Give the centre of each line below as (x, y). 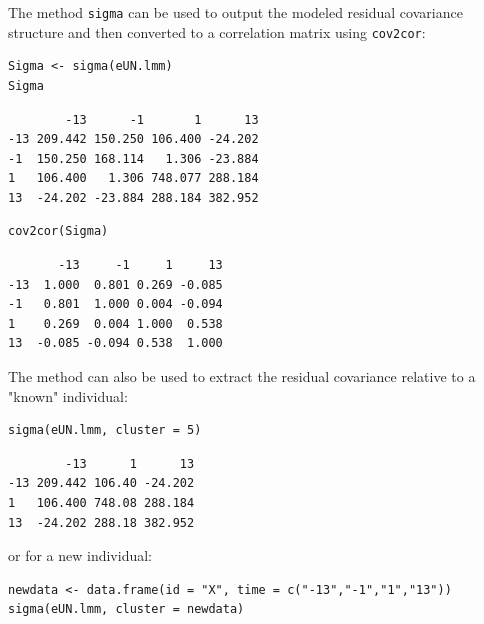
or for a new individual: (80, 555)
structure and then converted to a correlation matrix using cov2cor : (217, 31)
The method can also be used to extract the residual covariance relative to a (242, 376)
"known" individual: (68, 395)
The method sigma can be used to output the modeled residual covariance (235, 12)
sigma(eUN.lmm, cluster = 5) (105, 430)
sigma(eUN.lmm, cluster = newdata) (126, 609)
